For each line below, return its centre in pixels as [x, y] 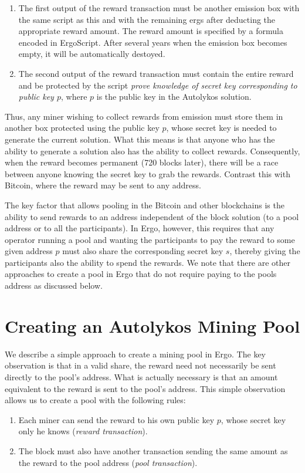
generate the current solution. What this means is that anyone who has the [140, 139]
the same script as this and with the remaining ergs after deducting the [147, 19]
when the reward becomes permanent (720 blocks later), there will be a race [142, 162]
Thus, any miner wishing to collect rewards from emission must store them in [144, 116]
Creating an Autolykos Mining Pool [152, 325]
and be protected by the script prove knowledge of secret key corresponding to [158, 85]
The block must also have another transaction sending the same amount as [153, 450]
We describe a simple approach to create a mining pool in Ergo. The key [135, 354]
